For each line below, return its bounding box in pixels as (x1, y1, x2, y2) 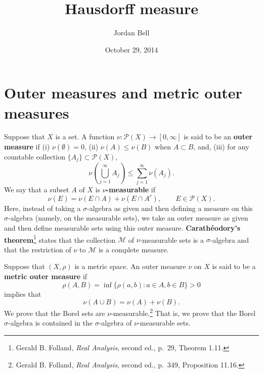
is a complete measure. (98, 244, 169, 254)
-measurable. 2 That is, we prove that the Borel (111, 306, 256, 318)
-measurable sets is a (140, 234, 204, 245)
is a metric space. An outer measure (74, 261, 186, 272)
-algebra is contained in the (8, 317, 93, 328)
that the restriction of (4, 244, 71, 254)
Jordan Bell (113, 27, 150, 38)
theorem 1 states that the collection (4, 233, 116, 245)
